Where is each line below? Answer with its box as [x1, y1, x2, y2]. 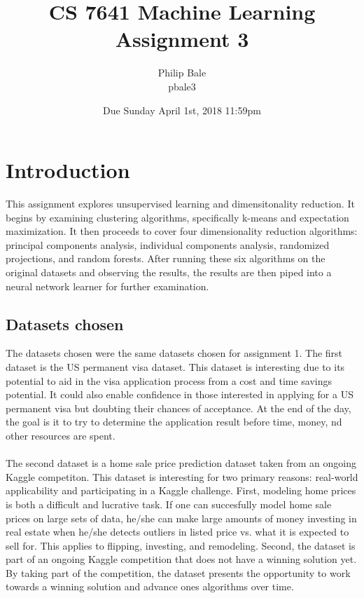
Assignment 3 [115, 25, 249, 53]
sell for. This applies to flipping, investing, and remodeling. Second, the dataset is [6, 538, 356, 552]
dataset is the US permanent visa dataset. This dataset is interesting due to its [6, 359, 345, 374]
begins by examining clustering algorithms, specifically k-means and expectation [6, 210, 349, 224]
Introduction [6, 156, 130, 184]
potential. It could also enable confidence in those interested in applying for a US [6, 387, 353, 402]
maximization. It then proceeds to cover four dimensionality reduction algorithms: [6, 224, 358, 238]
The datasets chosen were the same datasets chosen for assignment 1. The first [6, 346, 343, 360]
